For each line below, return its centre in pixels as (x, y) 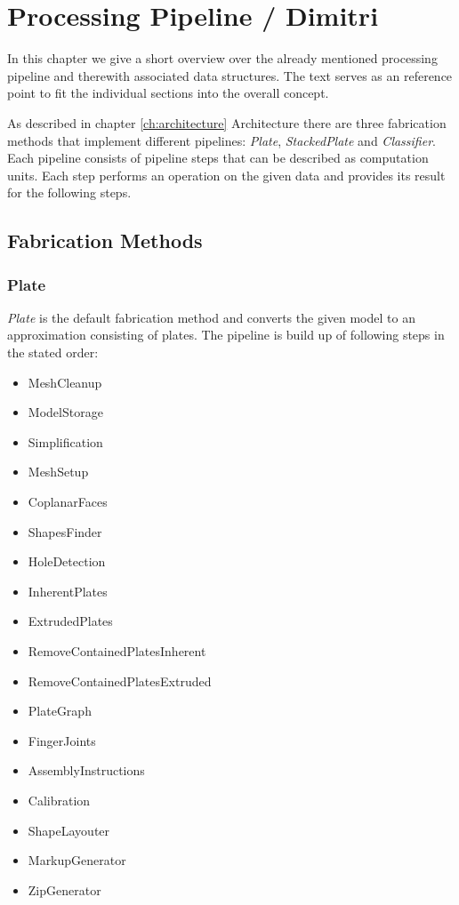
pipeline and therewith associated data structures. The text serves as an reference (230, 75)
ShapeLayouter (69, 830)
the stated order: (53, 352)
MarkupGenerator (77, 860)
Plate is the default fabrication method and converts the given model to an (211, 317)
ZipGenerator (64, 889)
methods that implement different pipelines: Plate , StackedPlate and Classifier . (221, 140)
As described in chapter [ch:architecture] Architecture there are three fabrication (227, 122)
